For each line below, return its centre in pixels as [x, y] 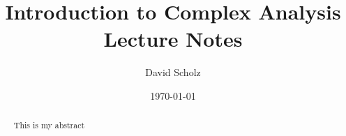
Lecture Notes [173, 39]
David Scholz [173, 72]
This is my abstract [49, 125]
